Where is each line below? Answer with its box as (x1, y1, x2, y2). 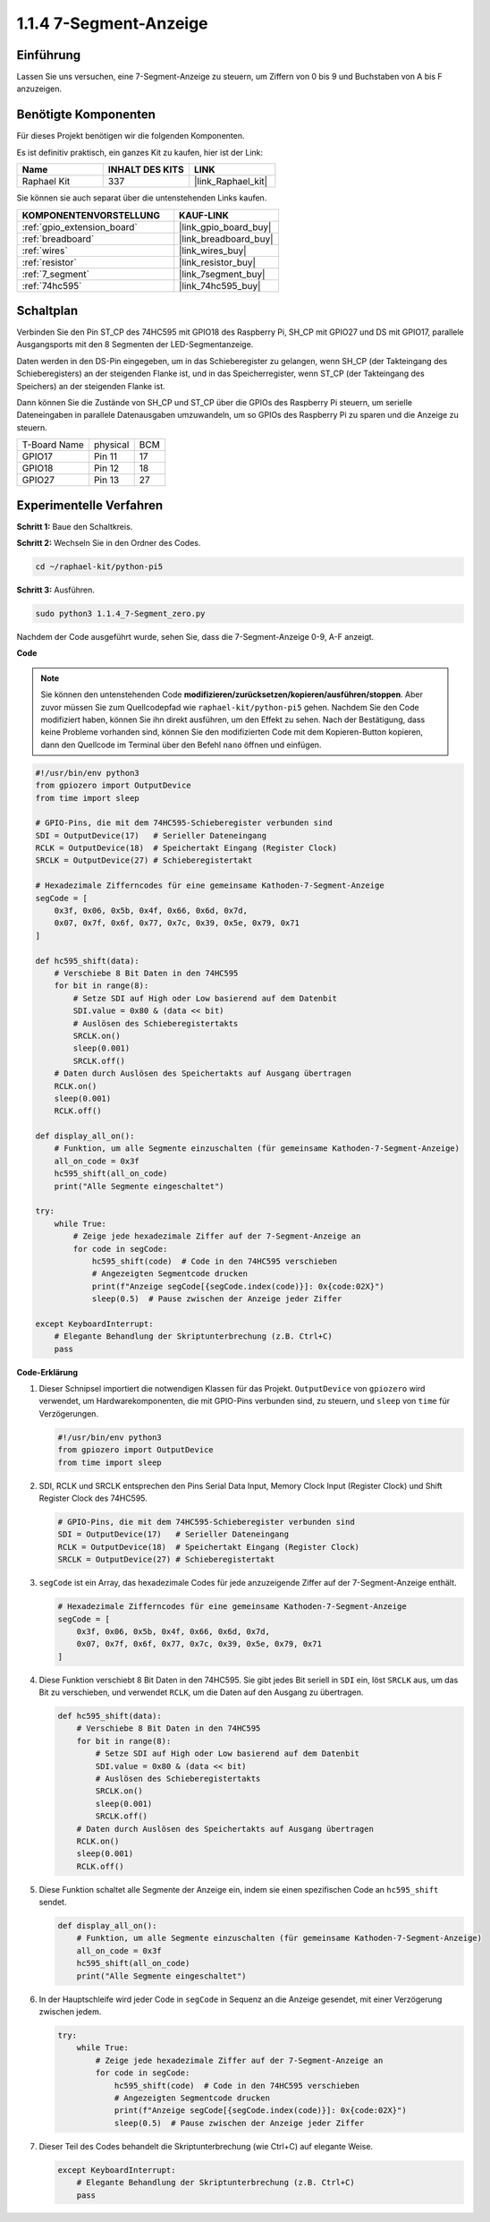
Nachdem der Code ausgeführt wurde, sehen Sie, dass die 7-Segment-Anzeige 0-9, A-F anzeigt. (16, 632, 375, 643)
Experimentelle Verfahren (16, 498, 164, 513)
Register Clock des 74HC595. (38, 1493, 148, 1503)
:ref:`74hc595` (21, 279, 82, 292)
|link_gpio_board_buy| (179, 220, 272, 233)
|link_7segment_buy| (179, 268, 266, 280)
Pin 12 (94, 462, 120, 474)
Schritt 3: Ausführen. (16, 584, 96, 595)
